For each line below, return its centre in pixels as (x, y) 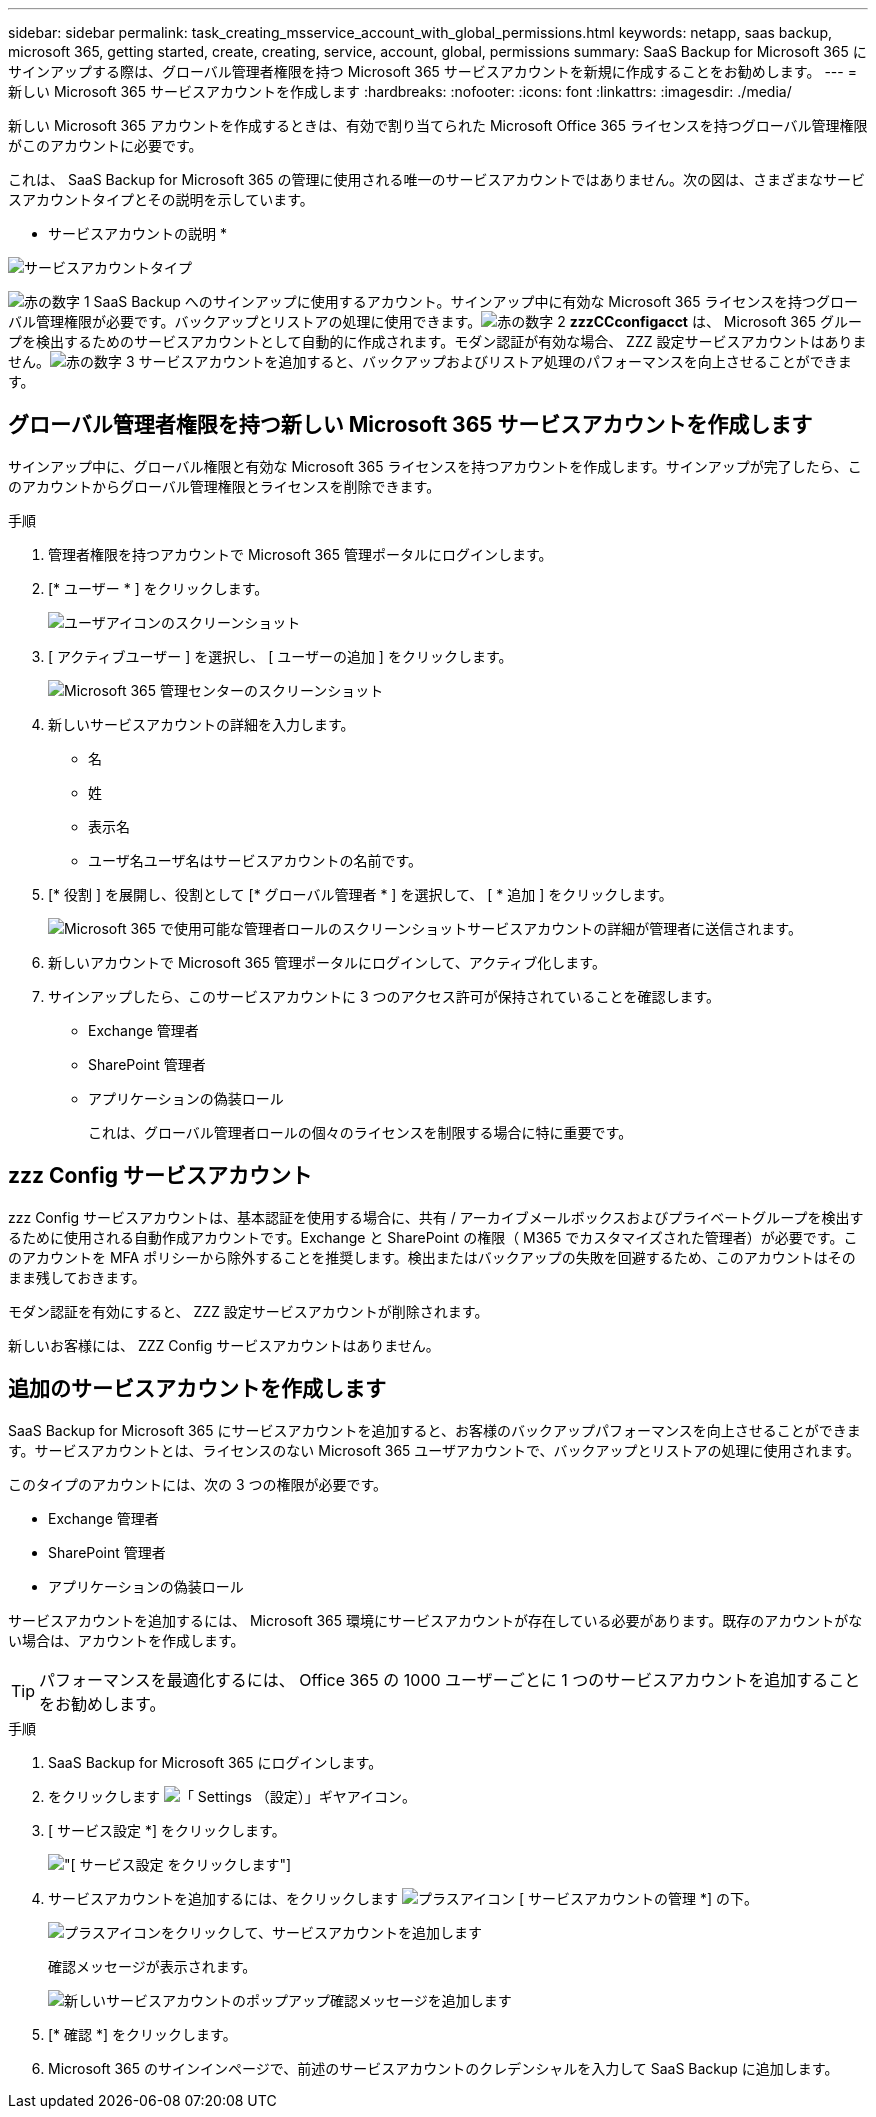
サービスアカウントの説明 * (137, 233)
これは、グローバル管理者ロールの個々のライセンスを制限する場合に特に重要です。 (360, 1132)
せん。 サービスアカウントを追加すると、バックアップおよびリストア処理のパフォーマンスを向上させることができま (430, 361)
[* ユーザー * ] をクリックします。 (158, 588)
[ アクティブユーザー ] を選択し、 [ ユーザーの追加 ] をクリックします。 (280, 656)
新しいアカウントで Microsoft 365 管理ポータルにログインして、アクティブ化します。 (327, 962)
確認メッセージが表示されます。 (152, 1966)
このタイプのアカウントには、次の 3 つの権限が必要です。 (198, 1484)
